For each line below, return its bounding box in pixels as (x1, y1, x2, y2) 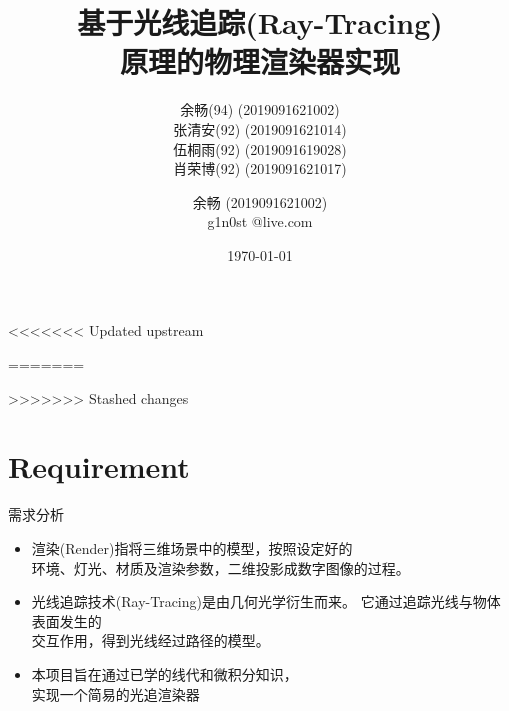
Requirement (8, 446, 190, 487)
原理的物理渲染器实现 (119, 41, 400, 82)
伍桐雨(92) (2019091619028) (173, 138, 347, 159)
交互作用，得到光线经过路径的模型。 (31, 630, 270, 651)
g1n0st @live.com (207, 211, 313, 232)
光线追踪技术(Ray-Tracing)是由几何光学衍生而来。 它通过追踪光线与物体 (31, 591, 501, 612)
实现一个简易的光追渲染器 (31, 683, 200, 704)
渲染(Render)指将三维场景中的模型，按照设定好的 (31, 537, 353, 558)
